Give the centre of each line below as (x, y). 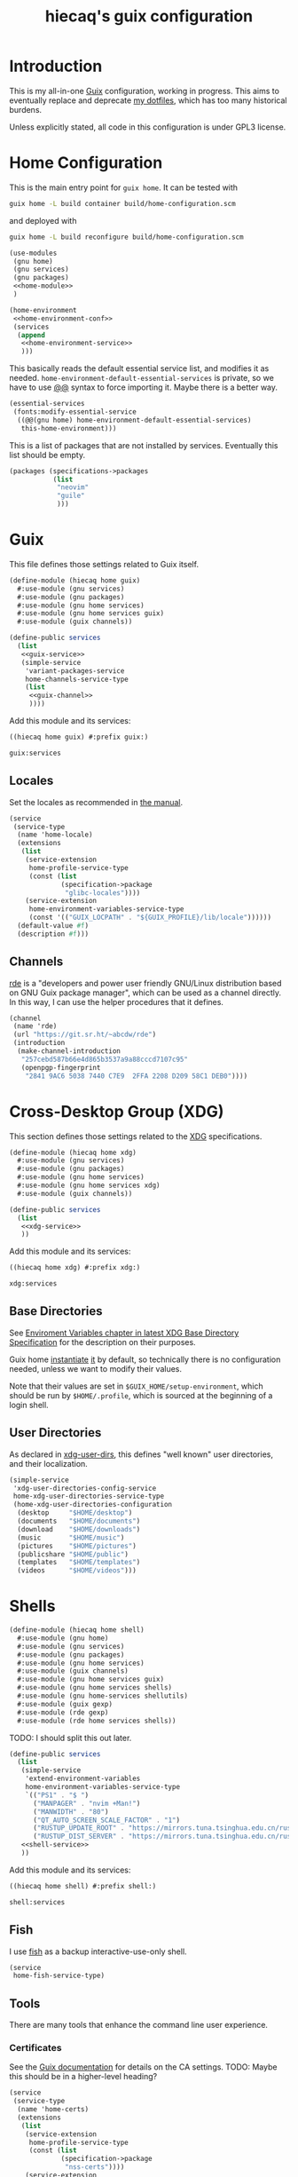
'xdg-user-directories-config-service (85, 1488)
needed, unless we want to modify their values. (96, 1368)
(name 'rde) (35, 1026)
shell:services (37, 1902)
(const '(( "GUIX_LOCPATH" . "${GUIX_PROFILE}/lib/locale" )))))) (150, 918)
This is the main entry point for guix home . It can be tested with (123, 187)
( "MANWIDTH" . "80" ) (71, 1812)
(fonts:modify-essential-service (75, 412)
